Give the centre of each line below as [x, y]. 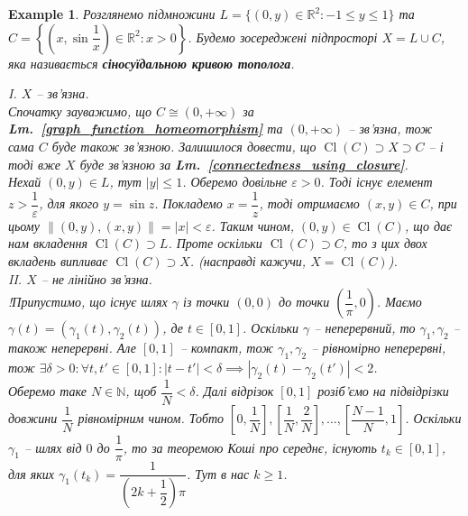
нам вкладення [48, 243]
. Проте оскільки [215, 243]
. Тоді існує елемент [376, 182]
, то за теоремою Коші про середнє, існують [250, 447]
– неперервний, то [365, 328]
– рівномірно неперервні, [379, 348]
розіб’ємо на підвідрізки [383, 391]
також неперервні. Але [73, 348]
